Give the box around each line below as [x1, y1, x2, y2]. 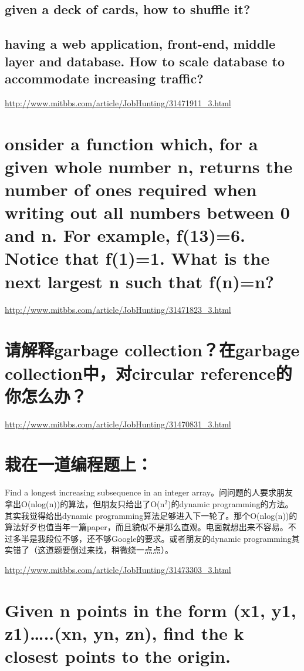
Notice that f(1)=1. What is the [5, 246, 270, 270]
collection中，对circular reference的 [5, 360, 292, 385]
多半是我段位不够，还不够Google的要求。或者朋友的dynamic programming [12, 532, 292, 544]
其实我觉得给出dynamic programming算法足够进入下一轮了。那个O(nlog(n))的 [5, 509, 298, 521]
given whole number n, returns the [5, 154, 293, 178]
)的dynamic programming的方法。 [167, 498, 293, 510]
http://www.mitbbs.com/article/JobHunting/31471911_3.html [5, 96, 231, 109]
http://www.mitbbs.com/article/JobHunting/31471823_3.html [5, 303, 231, 315]
